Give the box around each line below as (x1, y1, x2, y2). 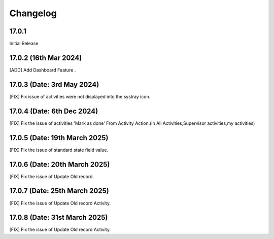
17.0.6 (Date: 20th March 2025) (9, 160, 110, 168)
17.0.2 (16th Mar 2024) (9, 53, 82, 62)
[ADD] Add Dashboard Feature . (9, 66, 76, 73)
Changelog (9, 8, 57, 19)
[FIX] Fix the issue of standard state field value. (9, 147, 109, 153)
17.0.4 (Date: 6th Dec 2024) (9, 107, 98, 115)
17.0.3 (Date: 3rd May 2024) (9, 80, 99, 89)
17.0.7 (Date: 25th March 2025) (9, 187, 109, 195)
